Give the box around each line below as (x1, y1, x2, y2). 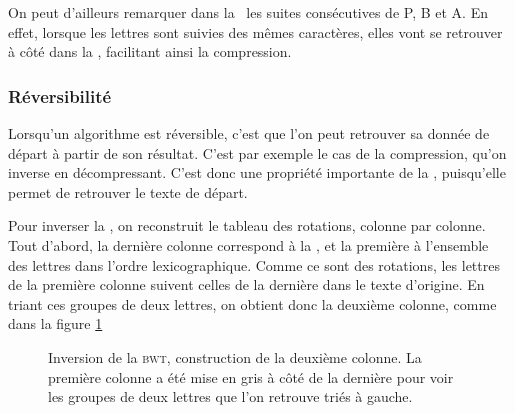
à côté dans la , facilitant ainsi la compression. (8, 41, 292, 62)
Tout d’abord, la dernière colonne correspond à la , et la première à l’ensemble (8, 234, 489, 255)
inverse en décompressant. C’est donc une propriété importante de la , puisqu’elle (8, 162, 506, 183)
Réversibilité (8, 83, 112, 108)
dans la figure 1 (8, 313, 103, 334)
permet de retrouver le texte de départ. (8, 181, 248, 202)
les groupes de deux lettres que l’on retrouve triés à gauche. (48, 386, 413, 407)
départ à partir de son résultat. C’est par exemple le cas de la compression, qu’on (8, 142, 507, 163)
